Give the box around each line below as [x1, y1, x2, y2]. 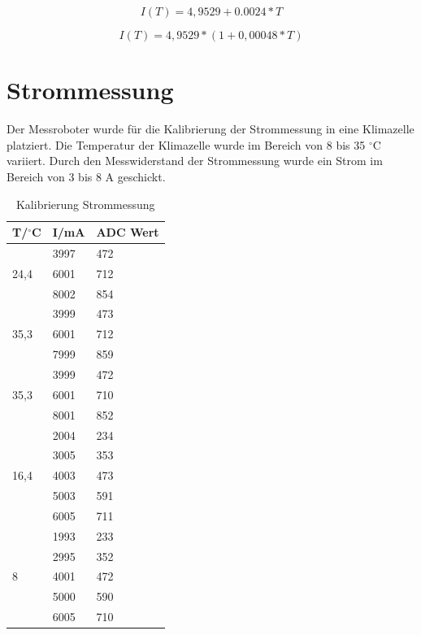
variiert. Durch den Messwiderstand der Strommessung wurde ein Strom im [7, 152, 383, 169]
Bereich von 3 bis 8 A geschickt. [7, 167, 166, 185]
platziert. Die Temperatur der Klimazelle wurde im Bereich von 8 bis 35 [7, 136, 366, 153]
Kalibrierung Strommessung [15, 195, 155, 212]
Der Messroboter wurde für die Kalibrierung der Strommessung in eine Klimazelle [7, 120, 414, 137]
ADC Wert [96, 224, 159, 241]
